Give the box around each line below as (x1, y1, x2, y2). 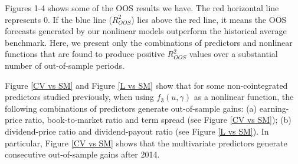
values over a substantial (189, 48, 278, 60)
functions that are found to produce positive (5, 48, 165, 60)
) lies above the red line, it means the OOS (131, 13, 287, 25)
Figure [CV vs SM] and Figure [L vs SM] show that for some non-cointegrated (5, 79, 288, 91)
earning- (259, 102, 289, 114)
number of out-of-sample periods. (5, 59, 125, 71)
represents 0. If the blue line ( (5, 13, 112, 25)
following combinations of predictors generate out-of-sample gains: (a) (5, 102, 257, 114)
